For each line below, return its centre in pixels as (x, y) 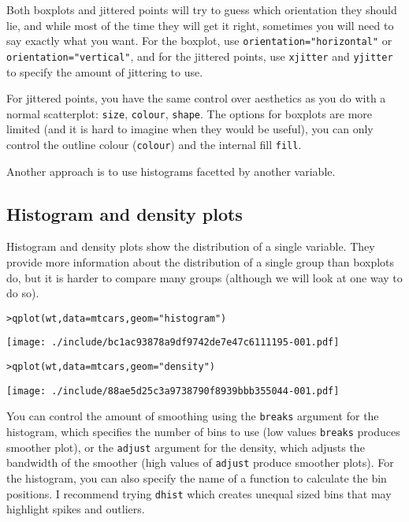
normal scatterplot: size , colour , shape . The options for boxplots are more (190, 113)
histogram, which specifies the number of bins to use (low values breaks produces (203, 432)
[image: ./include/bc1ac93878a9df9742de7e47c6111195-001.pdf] (173, 343)
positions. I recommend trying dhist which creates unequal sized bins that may (199, 493)
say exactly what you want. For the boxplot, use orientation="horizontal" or (199, 41)
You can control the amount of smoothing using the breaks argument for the (193, 416)
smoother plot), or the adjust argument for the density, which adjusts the (186, 447)
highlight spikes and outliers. (76, 509)
